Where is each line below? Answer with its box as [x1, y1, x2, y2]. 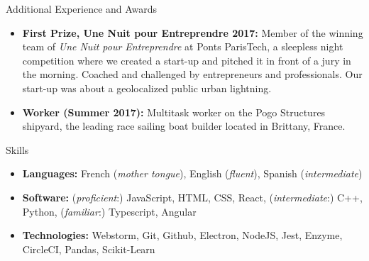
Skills [6, 142, 29, 157]
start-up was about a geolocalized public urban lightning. [22, 80, 272, 95]
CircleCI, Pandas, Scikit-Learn [22, 241, 155, 256]
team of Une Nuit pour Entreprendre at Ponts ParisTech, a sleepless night [22, 39, 343, 54]
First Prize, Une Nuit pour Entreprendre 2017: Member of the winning [22, 25, 363, 40]
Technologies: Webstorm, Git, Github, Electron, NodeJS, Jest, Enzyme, [22, 228, 343, 243]
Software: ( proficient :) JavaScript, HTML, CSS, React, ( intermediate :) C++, [22, 189, 363, 204]
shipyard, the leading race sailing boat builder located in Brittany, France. [22, 118, 346, 133]
